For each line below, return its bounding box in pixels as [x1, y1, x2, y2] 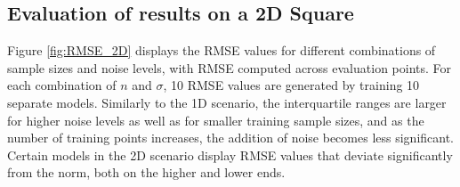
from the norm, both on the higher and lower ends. [7, 163, 286, 182]
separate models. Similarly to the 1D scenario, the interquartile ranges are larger [7, 93, 447, 111]
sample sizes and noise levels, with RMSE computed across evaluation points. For [7, 58, 452, 77]
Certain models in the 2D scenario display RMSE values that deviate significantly [7, 145, 453, 164]
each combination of [7, 76, 117, 94]
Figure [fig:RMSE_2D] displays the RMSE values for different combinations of [7, 41, 436, 60]
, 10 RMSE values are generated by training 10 [163, 76, 420, 94]
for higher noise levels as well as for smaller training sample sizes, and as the [7, 110, 424, 129]
